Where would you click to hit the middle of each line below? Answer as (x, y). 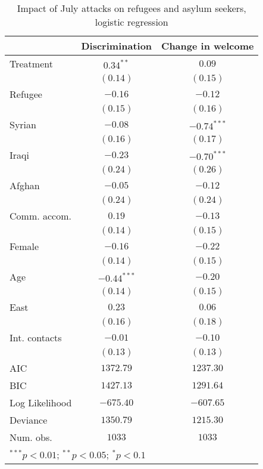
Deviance (29, 420)
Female (24, 246)
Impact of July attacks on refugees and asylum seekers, (131, 8)
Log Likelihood (41, 402)
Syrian (23, 124)
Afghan (25, 185)
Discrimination (117, 46)
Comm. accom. (40, 216)
